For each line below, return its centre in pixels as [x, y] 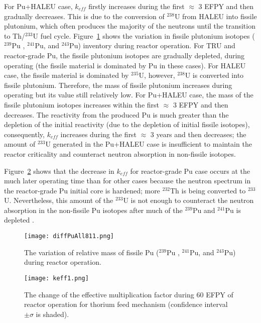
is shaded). [52, 314]
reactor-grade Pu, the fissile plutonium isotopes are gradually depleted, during [124, 55]
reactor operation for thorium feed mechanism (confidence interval [126, 304]
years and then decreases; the [201, 134]
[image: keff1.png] [56, 278]
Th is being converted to [208, 190]
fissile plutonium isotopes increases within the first [82, 104]
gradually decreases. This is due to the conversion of [84, 16]
